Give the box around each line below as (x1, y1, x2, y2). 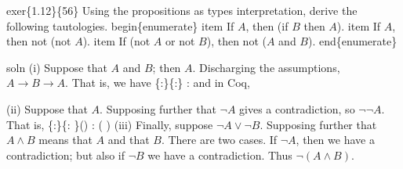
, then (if (245, 17, 289, 34)
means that (38, 131, 93, 148)
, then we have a (296, 131, 375, 148)
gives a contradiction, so (239, 100, 355, 117)
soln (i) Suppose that (6, 59, 107, 75)
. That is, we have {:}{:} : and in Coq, (65, 74, 250, 91)
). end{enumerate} (307, 33, 398, 49)
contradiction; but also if (6, 146, 125, 163)
